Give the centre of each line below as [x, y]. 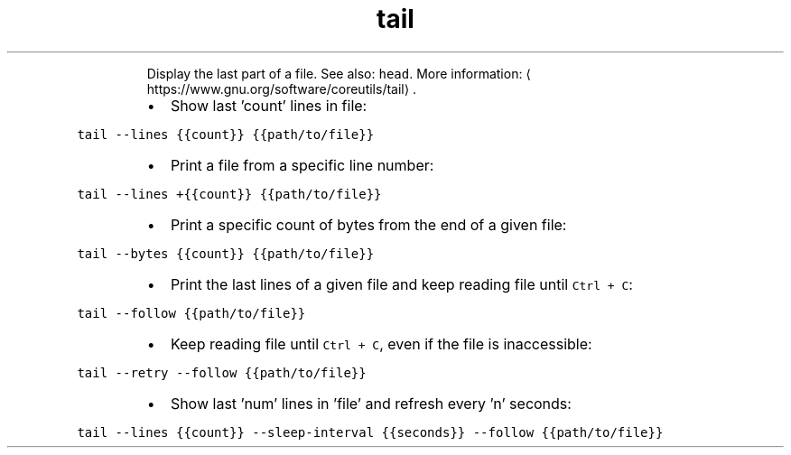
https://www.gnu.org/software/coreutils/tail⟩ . [282, 88]
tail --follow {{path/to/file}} [191, 313]
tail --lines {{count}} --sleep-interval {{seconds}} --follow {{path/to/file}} [370, 432]
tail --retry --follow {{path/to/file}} [222, 372]
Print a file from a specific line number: [302, 165]
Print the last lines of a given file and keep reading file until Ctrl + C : [401, 284]
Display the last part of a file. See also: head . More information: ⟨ [339, 73]
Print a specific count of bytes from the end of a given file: [368, 224]
